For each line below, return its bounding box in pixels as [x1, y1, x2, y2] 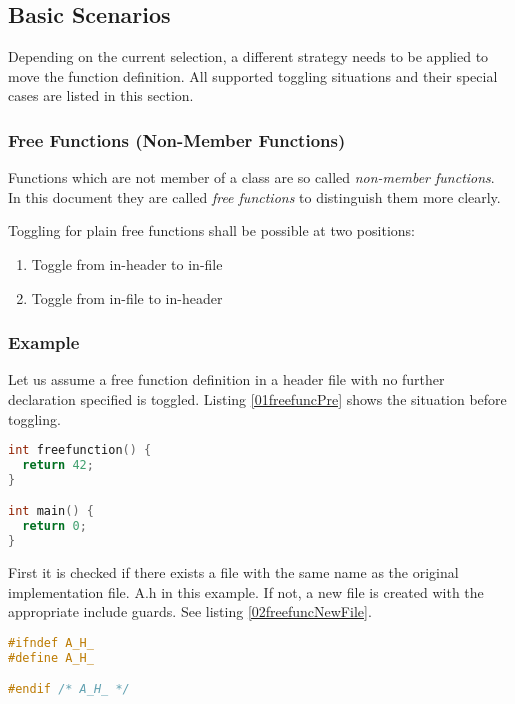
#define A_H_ [8, 650, 94, 665]
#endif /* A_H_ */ [8, 682, 130, 697]
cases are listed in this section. [8, 85, 194, 106]
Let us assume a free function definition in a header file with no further [8, 369, 445, 390]
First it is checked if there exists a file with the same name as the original [8, 562, 459, 583]
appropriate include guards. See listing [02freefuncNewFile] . [8, 601, 372, 622]
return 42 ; [22, 458, 94, 473]
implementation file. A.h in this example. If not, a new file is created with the [8, 581, 484, 602]
